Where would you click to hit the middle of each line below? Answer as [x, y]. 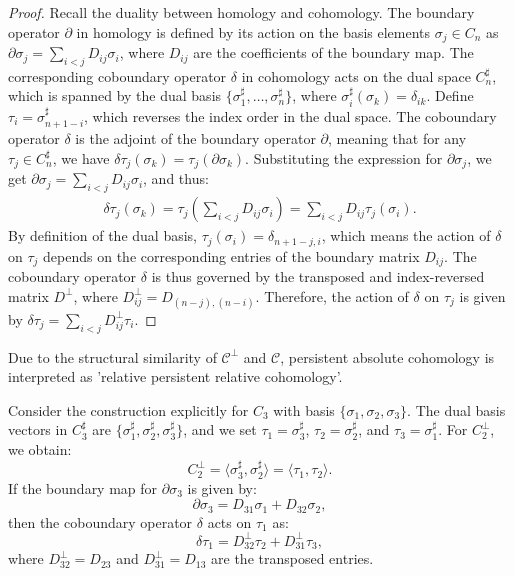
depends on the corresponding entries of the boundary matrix [231, 255]
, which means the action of [406, 235]
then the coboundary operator [100, 521]
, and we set [220, 429]
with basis [304, 409]
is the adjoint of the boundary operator [195, 138]
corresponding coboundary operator [117, 75]
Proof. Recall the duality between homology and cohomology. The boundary [241, 12]
